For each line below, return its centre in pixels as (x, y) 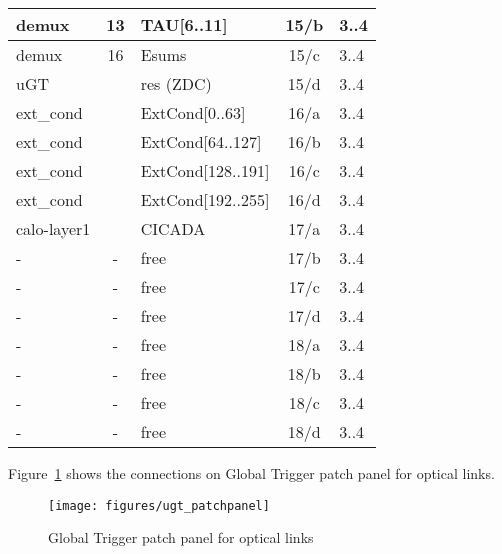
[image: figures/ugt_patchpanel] (159, 505)
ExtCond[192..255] (205, 199)
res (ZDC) (176, 83)
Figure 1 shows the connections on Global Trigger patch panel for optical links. (251, 473)
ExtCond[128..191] (205, 170)
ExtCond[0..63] (193, 112)
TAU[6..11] (184, 24)
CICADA (173, 228)
